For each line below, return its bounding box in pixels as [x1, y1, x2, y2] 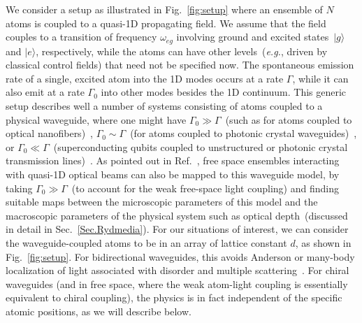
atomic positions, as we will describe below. [6, 303, 191, 318]
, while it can [292, 71, 349, 85]
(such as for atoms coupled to [225, 112, 352, 127]
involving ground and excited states [176, 29, 329, 44]
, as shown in [295, 235, 352, 250]
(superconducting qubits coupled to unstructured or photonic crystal [53, 139, 348, 154]
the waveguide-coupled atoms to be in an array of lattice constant [6, 235, 287, 250]
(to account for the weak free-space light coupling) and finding [71, 180, 339, 195]
